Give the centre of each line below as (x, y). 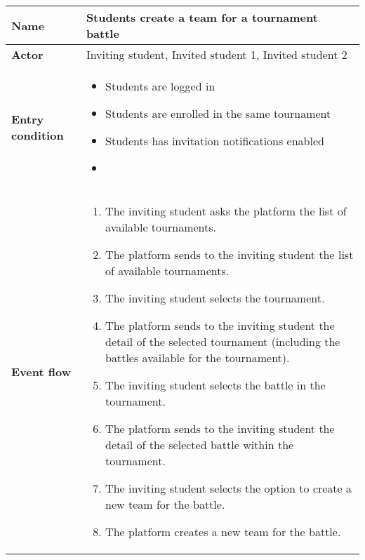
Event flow (41, 371)
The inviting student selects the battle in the (215, 385)
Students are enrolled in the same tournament (218, 113)
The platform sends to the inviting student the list (230, 254)
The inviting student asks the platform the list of (226, 211)
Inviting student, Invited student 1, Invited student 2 (217, 54)
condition (38, 135)
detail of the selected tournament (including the (223, 341)
